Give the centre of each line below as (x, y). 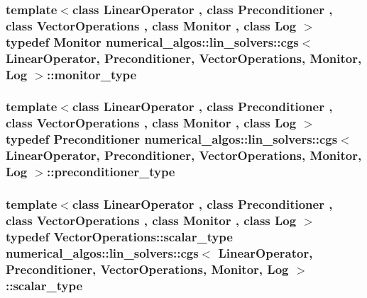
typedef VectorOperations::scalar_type (119, 236)
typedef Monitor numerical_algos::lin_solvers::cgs (152, 41)
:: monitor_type (92, 74)
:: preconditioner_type (111, 172)
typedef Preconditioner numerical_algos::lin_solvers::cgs (172, 139)
